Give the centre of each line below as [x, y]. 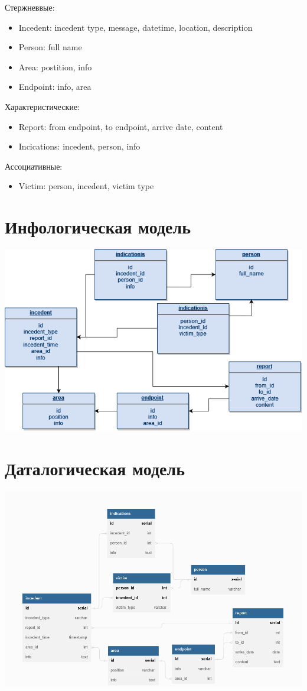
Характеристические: [43, 106]
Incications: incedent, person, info [79, 146]
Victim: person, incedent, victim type [86, 186]
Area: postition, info [55, 66]
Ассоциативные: [34, 166]
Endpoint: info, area [55, 87]
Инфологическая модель [98, 227]
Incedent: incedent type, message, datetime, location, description [135, 27]
